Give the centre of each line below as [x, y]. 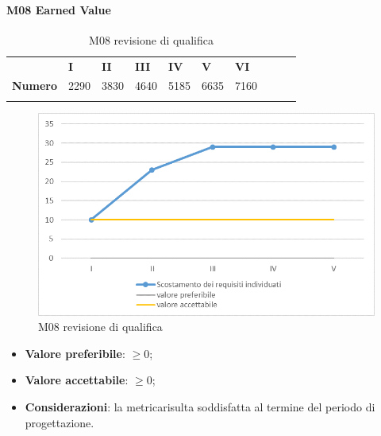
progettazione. [60, 422]
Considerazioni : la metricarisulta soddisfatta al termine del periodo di [200, 407]
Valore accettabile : [77, 380]
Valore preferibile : [75, 353]
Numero [35, 86]
